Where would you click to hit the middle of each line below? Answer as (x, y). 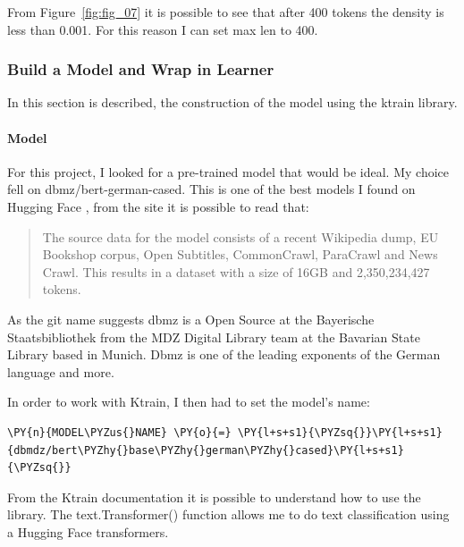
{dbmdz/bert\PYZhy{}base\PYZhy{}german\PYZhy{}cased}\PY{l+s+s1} (206, 450)
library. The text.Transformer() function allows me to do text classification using (228, 514)
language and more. (61, 371)
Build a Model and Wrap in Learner (141, 69)
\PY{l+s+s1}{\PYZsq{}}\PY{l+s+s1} (340, 432)
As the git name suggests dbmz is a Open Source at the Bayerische (191, 319)
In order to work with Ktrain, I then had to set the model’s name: (189, 402)
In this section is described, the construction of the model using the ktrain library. (232, 102)
